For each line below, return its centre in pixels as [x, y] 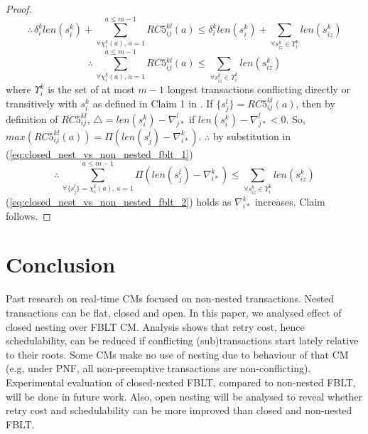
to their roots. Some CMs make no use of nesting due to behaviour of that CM [177, 354]
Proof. [19, 9]
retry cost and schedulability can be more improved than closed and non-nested [179, 410]
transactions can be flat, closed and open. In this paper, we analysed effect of [174, 312]
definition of [32, 118]
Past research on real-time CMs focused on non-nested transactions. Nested [170, 298]
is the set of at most [91, 89]
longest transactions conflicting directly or [259, 89]
